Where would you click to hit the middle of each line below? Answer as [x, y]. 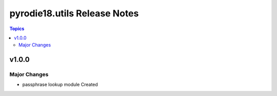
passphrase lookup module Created [60, 85]
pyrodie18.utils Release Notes [74, 13]
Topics [17, 29]
